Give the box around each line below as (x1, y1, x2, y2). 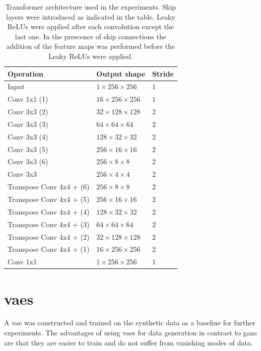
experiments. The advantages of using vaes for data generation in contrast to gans (4, 327, 257, 338)
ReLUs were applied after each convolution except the (7, 21, 174, 32)
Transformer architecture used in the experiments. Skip (5, 2, 176, 12)
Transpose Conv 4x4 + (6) (8, 181, 90, 192)
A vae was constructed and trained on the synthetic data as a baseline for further (4, 317, 255, 328)
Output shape (96, 68, 146, 79)
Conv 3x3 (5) (8, 144, 48, 154)
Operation (8, 68, 44, 79)
